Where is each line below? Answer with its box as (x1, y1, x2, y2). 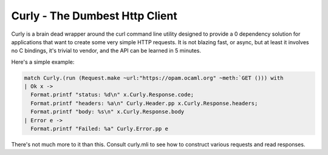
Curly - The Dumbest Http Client (11, 9, 177, 22)
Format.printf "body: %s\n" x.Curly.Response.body (30, 108, 185, 115)
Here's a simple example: (11, 58, 75, 65)
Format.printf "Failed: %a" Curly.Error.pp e (30, 125, 168, 133)
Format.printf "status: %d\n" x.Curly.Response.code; (30, 91, 194, 98)
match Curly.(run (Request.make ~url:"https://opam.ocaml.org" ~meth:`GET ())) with (24, 74, 284, 81)
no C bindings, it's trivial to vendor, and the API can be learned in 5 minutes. (11, 47, 202, 54)
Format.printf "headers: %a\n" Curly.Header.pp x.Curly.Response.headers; (30, 100, 258, 107)
